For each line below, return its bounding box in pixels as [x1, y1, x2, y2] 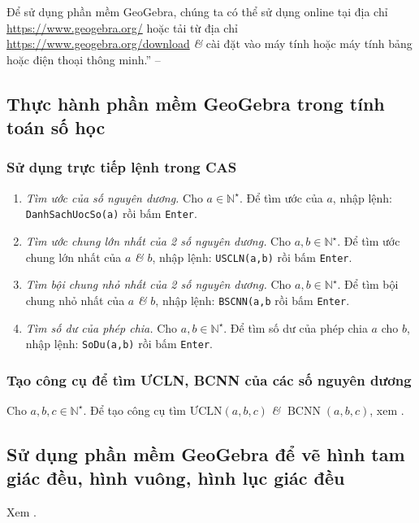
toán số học [6, 115, 106, 140]
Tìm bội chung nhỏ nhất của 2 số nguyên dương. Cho [25, 276, 292, 293]
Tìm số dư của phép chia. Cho [25, 319, 178, 336]
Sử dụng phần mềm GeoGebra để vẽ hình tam [6, 441, 405, 466]
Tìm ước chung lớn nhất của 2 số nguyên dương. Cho [25, 233, 292, 250]
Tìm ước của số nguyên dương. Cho [25, 189, 203, 206]
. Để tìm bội [337, 276, 399, 293]
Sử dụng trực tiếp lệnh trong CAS [6, 157, 237, 177]
